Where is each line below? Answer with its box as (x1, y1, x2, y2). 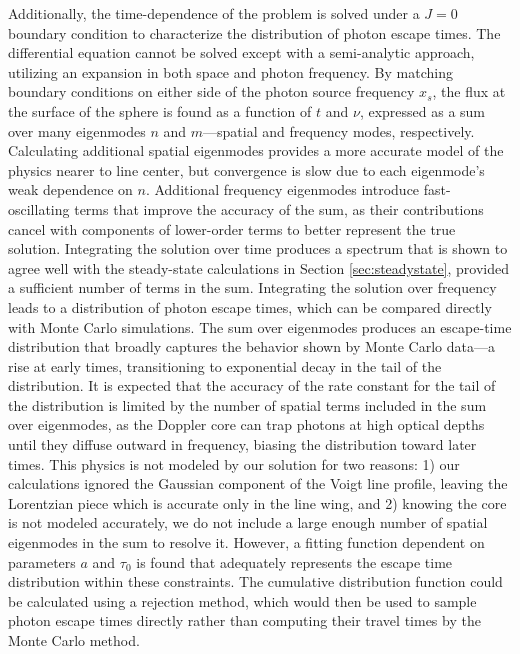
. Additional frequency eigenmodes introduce (145, 179, 420, 200)
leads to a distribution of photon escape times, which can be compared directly (8, 296, 492, 317)
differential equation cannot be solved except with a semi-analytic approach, (8, 42, 475, 63)
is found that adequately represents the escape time (136, 551, 453, 572)
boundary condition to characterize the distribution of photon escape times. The (8, 22, 501, 43)
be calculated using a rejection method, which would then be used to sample (8, 590, 477, 611)
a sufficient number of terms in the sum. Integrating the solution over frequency (8, 277, 497, 298)
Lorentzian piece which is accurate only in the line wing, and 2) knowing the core (8, 492, 507, 513)
